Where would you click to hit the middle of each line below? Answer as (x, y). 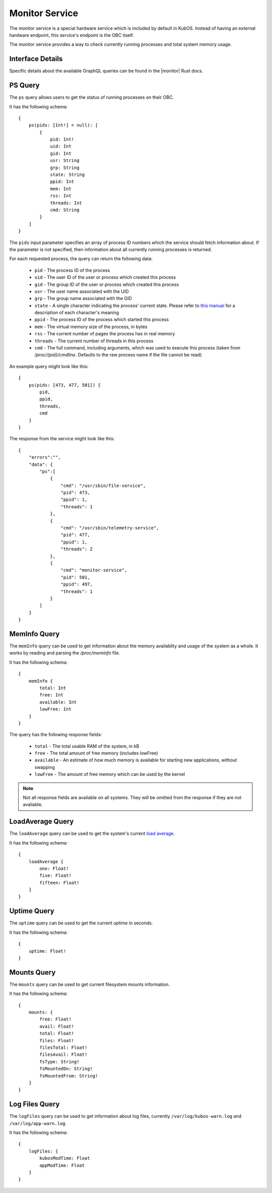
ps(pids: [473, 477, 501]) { (64, 385)
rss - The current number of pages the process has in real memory (105, 334)
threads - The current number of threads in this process (94, 341)
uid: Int (61, 146)
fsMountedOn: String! (66, 1069)
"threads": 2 (77, 549)
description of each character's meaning (77, 313)
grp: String (65, 167)
